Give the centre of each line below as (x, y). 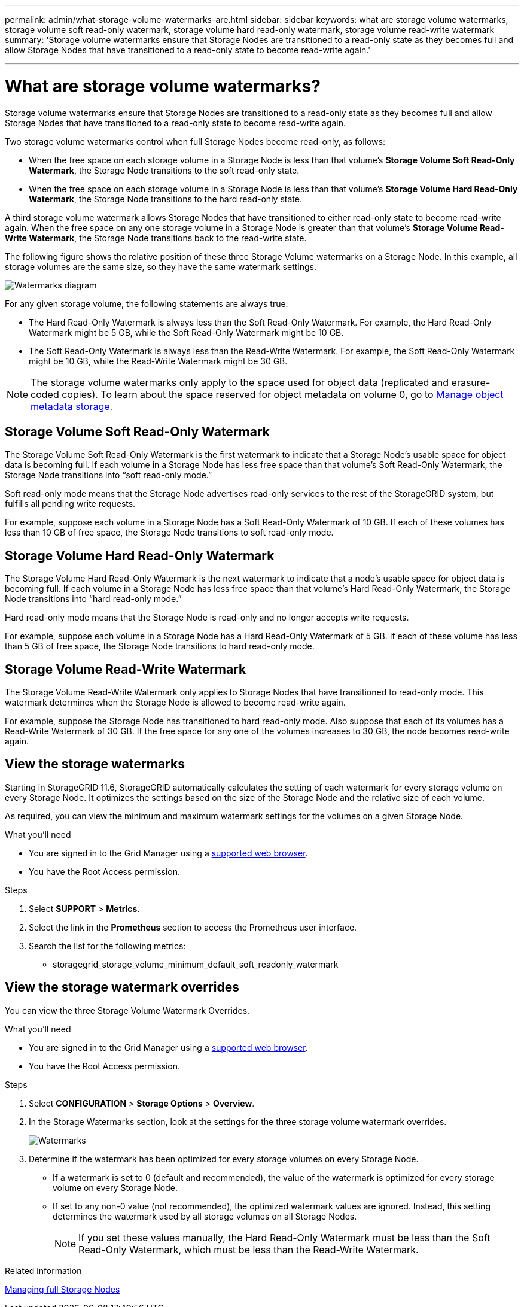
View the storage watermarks (95, 764)
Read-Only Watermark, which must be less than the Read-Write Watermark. (249, 1249)
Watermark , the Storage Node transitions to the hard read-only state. (165, 199)
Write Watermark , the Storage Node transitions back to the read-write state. (156, 238)
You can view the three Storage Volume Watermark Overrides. (127, 1010)
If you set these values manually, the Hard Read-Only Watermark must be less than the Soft (284, 1237)
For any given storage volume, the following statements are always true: (147, 303)
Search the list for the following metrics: (107, 946)
